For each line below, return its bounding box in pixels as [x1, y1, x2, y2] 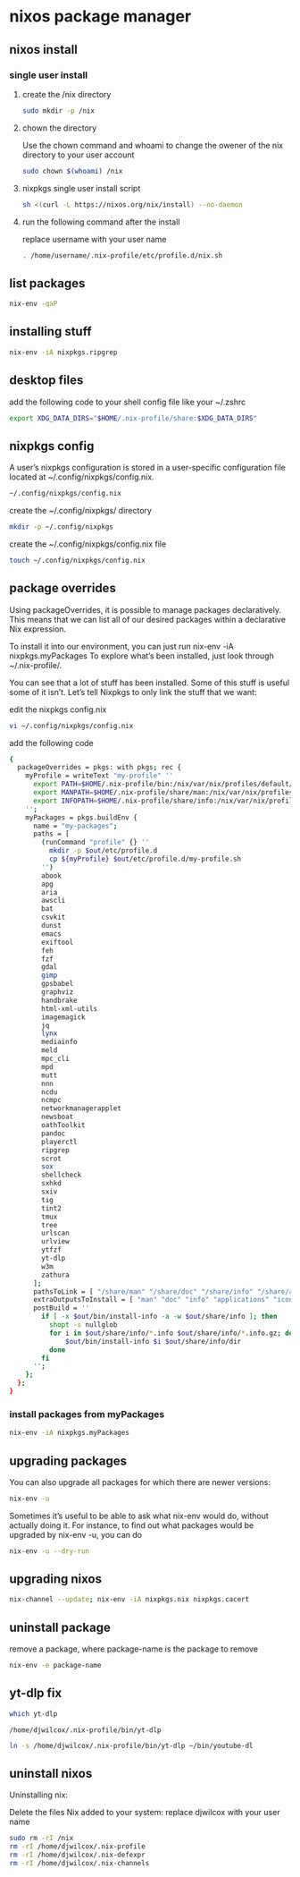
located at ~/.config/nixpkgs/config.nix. [9, 471, 154, 482]
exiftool [41, 938, 74, 947]
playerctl [41, 1137, 78, 1146]
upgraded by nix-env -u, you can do [9, 1529, 143, 1540]
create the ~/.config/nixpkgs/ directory [9, 505, 152, 516]
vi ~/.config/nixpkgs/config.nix [9, 721, 134, 730]
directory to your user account [21, 149, 135, 160]
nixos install [9, 42, 79, 57]
